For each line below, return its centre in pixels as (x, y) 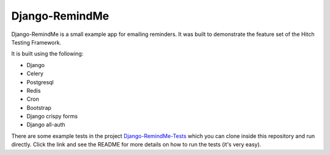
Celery (35, 74)
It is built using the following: (47, 54)
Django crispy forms (52, 117)
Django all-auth (46, 124)
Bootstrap (39, 107)
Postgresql (40, 82)
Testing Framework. (36, 42)
